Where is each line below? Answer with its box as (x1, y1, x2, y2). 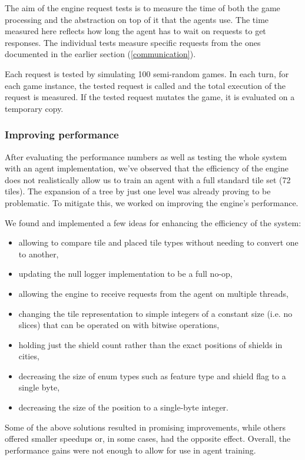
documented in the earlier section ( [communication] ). (5, 48, 196, 60)
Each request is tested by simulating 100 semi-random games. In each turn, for (5, 67, 289, 80)
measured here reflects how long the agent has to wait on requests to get (5, 25, 266, 37)
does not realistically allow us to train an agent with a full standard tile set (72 (5, 173, 291, 186)
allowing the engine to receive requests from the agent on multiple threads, (18, 287, 289, 299)
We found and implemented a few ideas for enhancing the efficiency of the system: (5, 216, 301, 229)
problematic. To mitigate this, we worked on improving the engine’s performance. (5, 196, 299, 209)
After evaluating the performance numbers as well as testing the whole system (5, 150, 287, 163)
